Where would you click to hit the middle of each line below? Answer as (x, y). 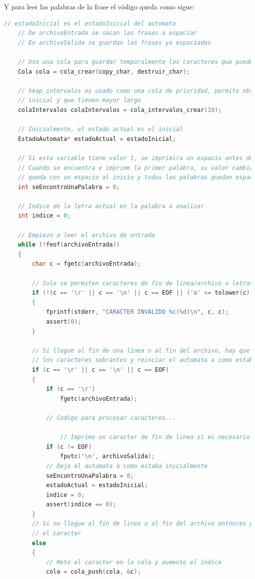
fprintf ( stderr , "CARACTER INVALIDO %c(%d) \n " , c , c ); (137, 312)
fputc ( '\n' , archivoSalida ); (107, 456)
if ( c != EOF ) (69, 447)
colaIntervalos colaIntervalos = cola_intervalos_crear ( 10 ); (120, 110)
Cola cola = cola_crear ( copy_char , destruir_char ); (104, 71)
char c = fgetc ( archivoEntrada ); (87, 264)
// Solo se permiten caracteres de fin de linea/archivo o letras (143, 283)
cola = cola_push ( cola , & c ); (93, 572)
